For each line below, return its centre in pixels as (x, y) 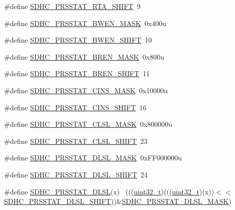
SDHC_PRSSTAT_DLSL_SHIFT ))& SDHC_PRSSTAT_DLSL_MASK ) (118, 201)
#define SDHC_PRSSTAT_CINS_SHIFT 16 (75, 107)
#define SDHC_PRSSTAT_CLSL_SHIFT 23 (76, 141)
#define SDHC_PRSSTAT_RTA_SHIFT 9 (72, 6)
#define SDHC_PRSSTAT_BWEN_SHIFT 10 (78, 40)
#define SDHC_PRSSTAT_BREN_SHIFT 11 (77, 73)
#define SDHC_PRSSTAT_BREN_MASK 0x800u (84, 56)
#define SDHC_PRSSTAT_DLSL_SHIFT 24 (76, 174)
